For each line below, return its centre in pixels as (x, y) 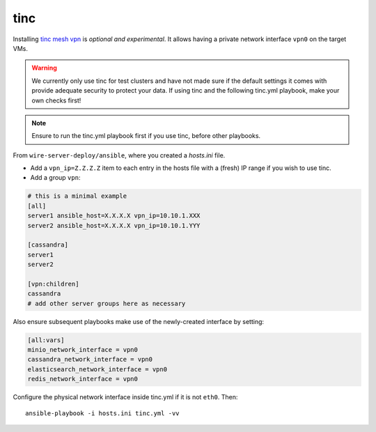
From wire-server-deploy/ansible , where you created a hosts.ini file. (119, 155)
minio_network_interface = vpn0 (83, 350)
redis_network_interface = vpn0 (83, 379)
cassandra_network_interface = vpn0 (90, 360)
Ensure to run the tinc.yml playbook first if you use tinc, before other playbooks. (146, 136)
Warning (44, 68)
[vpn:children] (53, 284)
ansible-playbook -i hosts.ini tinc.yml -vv (103, 413)
